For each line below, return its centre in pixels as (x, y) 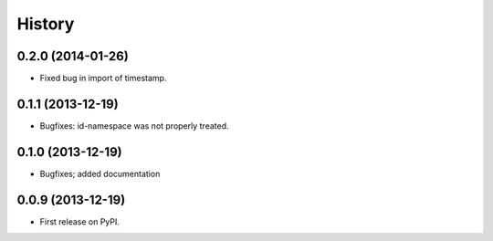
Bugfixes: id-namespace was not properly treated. (134, 126)
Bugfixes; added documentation (100, 173)
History (46, 24)
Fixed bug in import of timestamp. (103, 79)
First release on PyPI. (80, 221)
